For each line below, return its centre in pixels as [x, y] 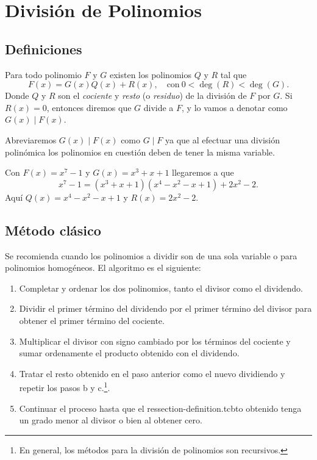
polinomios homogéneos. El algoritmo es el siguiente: [103, 268]
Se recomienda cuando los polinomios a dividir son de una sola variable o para [151, 255]
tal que [233, 74]
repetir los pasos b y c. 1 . [65, 386]
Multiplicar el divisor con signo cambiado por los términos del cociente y [155, 341]
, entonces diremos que [89, 107]
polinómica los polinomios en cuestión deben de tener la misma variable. [140, 152]
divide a [158, 107]
